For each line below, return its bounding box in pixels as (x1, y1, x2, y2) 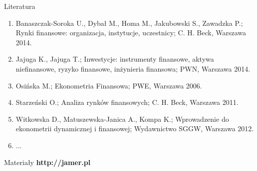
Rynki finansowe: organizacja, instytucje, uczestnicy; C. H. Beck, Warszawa (15, 27, 246, 38)
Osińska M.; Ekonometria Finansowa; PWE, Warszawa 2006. (15, 80, 202, 90)
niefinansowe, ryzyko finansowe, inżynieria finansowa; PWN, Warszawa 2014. (15, 63, 251, 74)
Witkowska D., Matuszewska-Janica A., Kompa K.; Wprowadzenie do (15, 113, 229, 124)
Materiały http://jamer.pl (4, 157, 91, 167)
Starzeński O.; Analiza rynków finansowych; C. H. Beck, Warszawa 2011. (15, 97, 239, 107)
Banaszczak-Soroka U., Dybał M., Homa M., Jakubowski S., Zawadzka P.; (15, 17, 243, 28)
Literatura (4, 1, 35, 11)
